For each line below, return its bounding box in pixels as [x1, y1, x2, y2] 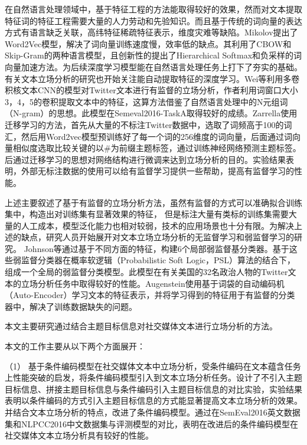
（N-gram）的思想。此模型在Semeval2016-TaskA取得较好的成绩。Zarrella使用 [5, 107, 298, 119]
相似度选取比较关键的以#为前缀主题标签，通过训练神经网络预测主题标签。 [12, 142, 301, 154]
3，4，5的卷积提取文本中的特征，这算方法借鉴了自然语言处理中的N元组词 [5, 95, 288, 107]
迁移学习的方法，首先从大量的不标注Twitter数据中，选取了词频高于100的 [5, 118, 284, 130]
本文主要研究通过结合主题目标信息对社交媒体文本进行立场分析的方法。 [5, 320, 277, 332]
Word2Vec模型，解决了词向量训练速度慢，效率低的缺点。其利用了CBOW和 [5, 37, 292, 50]
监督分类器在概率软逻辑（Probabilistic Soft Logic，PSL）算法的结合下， [21, 254, 296, 266]
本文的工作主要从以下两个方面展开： [5, 340, 145, 352]
